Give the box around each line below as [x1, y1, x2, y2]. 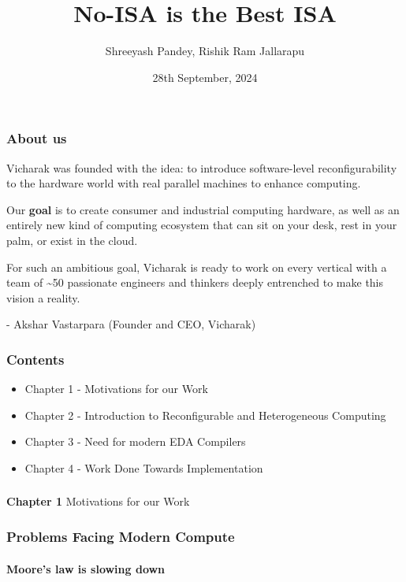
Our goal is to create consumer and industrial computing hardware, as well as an [6, 201, 400, 217]
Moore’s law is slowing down [6, 560, 166, 576]
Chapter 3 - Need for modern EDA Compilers [24, 433, 246, 450]
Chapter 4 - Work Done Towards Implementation [24, 459, 263, 476]
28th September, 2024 [152, 69, 258, 85]
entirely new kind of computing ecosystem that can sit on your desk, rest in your [6, 217, 397, 233]
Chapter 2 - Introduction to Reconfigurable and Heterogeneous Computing [24, 406, 386, 423]
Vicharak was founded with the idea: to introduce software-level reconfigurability [6, 159, 397, 176]
